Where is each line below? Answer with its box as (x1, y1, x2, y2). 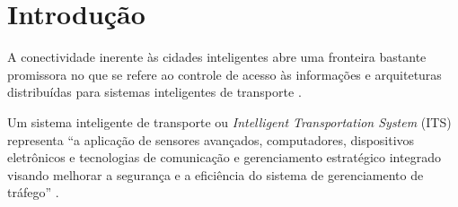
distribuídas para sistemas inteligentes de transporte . (7, 82, 302, 101)
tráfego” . (7, 183, 59, 202)
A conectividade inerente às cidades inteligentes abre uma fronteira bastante (7, 47, 427, 66)
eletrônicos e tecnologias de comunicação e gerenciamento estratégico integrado (7, 148, 441, 167)
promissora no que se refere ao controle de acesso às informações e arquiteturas (7, 65, 442, 83)
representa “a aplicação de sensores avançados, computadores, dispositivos (7, 130, 415, 149)
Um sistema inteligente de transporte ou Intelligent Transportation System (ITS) (7, 112, 452, 131)
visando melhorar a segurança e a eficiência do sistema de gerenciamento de (7, 165, 424, 184)
